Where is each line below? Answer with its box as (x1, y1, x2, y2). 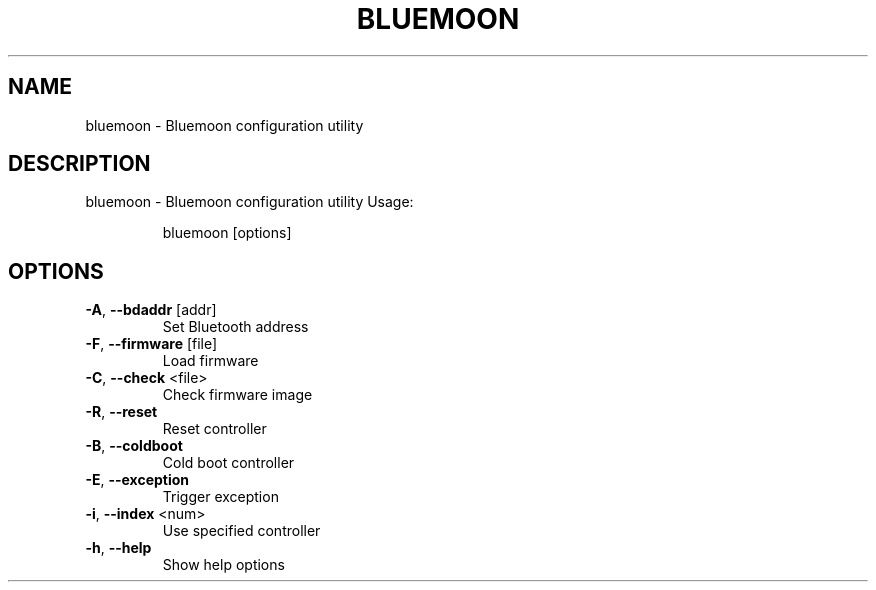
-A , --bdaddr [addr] (85, 301, 217, 319)
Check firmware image (162, 386, 313, 404)
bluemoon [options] (162, 224, 292, 242)
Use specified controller (162, 522, 321, 540)
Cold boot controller (162, 454, 295, 472)
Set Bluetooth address (162, 318, 309, 336)
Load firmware (162, 352, 259, 370)
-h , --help (85, 539, 152, 557)
